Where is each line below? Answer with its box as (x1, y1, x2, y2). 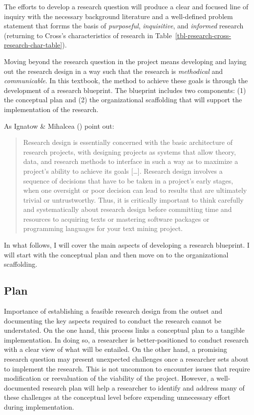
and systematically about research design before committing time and (23, 204, 232, 214)
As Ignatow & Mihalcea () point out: (4, 120, 114, 131)
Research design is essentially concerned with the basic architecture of (23, 137, 233, 147)
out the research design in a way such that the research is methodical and (4, 66, 223, 76)
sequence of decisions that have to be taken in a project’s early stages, (23, 175, 233, 185)
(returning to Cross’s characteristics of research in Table (4, 30, 172, 40)
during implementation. (4, 401, 74, 412)
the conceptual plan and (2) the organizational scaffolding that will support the (4, 94, 242, 105)
